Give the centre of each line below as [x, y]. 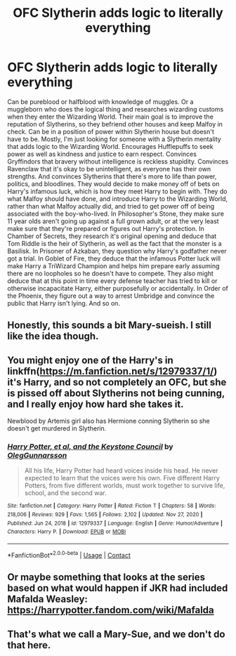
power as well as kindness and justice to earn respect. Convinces [102, 154]
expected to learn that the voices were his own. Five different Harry [122, 478]
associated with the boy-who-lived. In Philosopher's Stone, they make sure [116, 214]
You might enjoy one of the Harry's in [90, 360]
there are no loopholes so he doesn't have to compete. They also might [111, 273]
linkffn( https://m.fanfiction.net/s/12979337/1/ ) [112, 371]
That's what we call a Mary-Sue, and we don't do [116, 634]
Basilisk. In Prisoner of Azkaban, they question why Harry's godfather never [117, 251]
